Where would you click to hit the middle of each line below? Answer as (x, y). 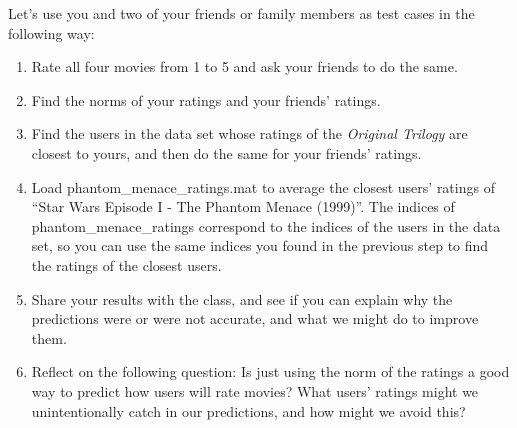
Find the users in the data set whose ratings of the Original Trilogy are (249, 133)
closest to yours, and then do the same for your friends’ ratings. (226, 152)
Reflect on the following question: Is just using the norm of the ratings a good (270, 371)
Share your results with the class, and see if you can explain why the (242, 298)
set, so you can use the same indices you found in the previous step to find (260, 245)
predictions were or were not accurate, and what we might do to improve (255, 318)
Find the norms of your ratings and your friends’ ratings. (206, 99)
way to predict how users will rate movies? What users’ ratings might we (255, 390)
